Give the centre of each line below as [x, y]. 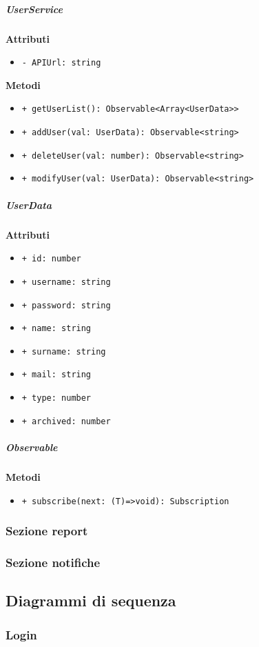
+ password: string [66, 305]
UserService [34, 9]
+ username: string [66, 282]
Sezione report [47, 531]
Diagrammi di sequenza [91, 600]
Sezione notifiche [53, 563]
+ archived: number [66, 421]
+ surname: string [64, 351]
